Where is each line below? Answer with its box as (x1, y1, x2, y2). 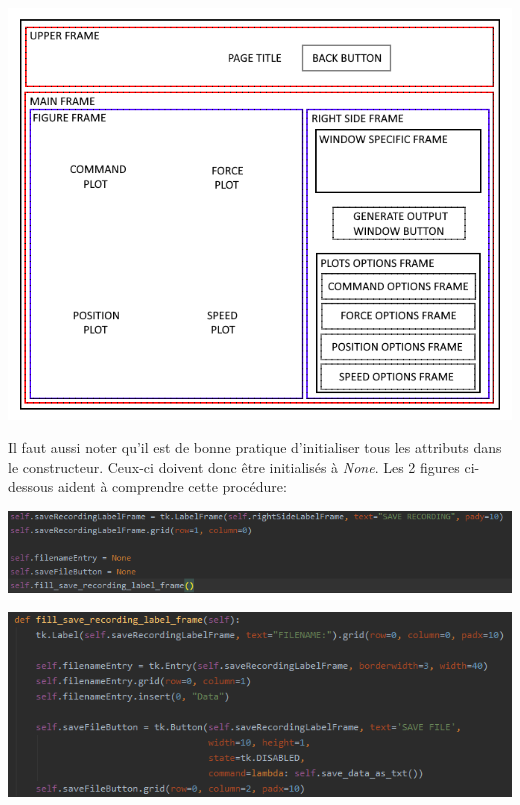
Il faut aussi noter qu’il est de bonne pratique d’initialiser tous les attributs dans (8, 437, 502, 458)
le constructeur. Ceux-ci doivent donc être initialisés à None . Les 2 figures (8, 456, 460, 477)
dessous (8, 476, 54, 497)
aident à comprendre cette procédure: (57, 476, 287, 497)
